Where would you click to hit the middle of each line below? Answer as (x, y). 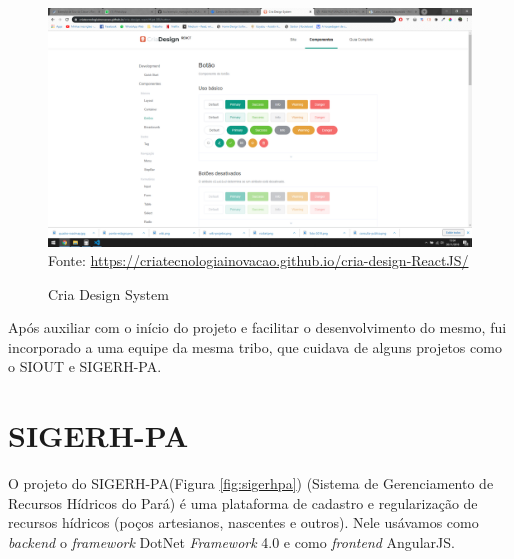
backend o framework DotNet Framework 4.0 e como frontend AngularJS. (231, 541)
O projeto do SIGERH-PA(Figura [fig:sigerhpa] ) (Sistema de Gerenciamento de (251, 483)
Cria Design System (108, 293)
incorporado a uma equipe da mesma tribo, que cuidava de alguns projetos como (255, 346)
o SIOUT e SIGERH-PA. (85, 366)
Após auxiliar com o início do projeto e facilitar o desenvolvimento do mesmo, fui (257, 327)
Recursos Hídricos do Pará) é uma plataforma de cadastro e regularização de (243, 502)
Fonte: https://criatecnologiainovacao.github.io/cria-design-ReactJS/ (258, 260)
